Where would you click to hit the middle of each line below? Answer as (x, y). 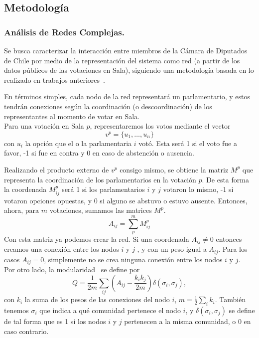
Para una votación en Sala (44, 126)
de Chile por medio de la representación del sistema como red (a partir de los (122, 60)
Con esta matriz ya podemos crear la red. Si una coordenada (97, 239)
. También (230, 299)
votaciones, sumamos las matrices (101, 210)
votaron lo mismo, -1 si (198, 189)
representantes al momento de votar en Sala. (72, 116)
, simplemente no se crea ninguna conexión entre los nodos (133, 259)
